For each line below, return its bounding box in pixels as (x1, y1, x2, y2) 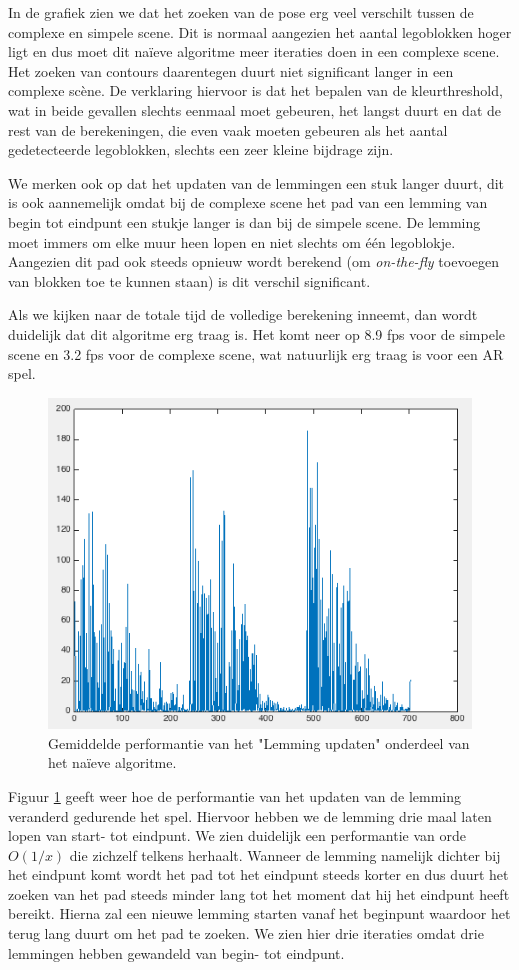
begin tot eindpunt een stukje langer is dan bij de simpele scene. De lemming (8, 211, 481, 232)
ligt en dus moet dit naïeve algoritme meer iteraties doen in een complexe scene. (8, 41, 500, 62)
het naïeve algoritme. (48, 752, 177, 773)
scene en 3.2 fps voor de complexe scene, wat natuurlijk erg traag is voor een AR (8, 343, 504, 364)
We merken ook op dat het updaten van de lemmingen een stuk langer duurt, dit (8, 172, 505, 193)
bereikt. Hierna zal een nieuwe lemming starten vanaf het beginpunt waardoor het (8, 903, 511, 924)
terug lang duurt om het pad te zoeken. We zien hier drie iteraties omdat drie (8, 923, 484, 944)
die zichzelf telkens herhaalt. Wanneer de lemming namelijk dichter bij (69, 844, 501, 865)
